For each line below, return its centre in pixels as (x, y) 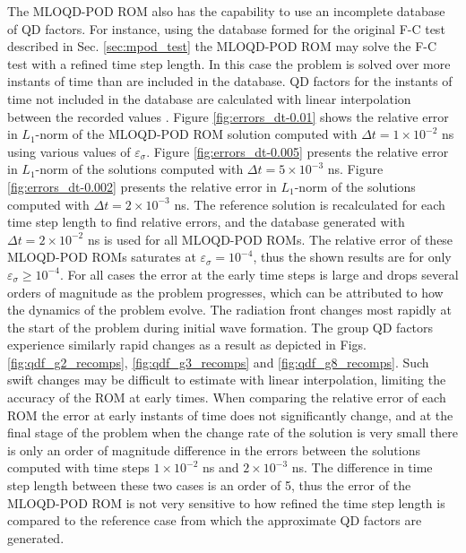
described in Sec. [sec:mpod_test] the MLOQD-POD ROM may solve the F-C (222, 46)
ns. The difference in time (362, 467)
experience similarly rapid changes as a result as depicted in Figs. (187, 345)
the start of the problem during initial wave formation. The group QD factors (220, 327)
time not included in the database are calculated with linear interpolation (209, 98)
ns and (221, 467)
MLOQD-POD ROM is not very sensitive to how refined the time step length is (226, 502)
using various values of (69, 151)
